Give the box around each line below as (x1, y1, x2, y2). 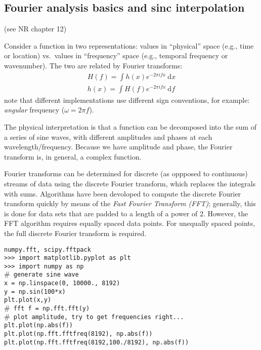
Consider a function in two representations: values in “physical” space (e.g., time (4, 40, 254, 51)
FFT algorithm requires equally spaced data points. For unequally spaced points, (4, 218, 255, 228)
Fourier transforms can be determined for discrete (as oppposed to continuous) (4, 168, 248, 179)
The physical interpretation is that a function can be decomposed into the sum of (4, 121, 256, 132)
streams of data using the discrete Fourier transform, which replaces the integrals (4, 178, 256, 188)
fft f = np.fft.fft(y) (13, 305, 90, 313)
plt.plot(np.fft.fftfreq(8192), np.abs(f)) (4, 330, 153, 338)
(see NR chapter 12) (4, 23, 67, 34)
